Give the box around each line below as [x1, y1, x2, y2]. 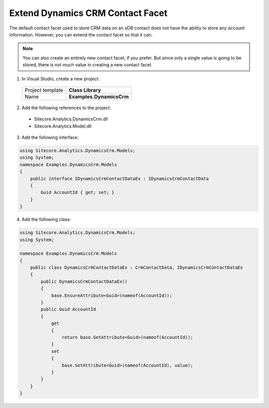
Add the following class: [21, 216, 71, 222]
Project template [24, 86, 63, 93]
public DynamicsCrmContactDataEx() [40, 278, 128, 284]
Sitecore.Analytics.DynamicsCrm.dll [34, 116, 108, 122]
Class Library [69, 86, 101, 93]
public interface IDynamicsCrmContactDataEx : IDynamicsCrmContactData [30, 176, 209, 182]
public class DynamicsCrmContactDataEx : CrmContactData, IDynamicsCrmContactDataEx [30, 265, 244, 270]
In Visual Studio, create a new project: [21, 75, 100, 82]
